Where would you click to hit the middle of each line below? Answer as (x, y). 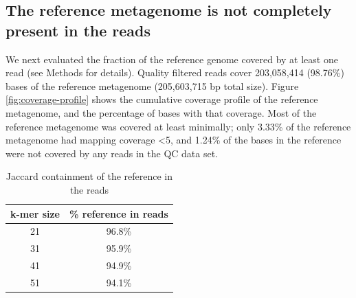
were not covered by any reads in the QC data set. (112, 153)
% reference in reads (119, 213)
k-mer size (35, 213)
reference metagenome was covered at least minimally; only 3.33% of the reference (178, 126)
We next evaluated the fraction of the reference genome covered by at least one (172, 59)
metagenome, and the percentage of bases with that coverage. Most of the (161, 112)
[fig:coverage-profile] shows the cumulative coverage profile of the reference (162, 99)
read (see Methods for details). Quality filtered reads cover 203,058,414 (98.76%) (175, 72)
